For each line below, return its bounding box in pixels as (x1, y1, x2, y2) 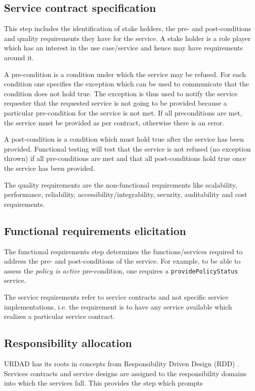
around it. (4, 52, 34, 62)
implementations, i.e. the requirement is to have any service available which (4, 301, 232, 312)
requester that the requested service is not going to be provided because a (4, 98, 227, 108)
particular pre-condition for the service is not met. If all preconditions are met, (4, 107, 242, 117)
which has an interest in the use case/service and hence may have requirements (4, 42, 243, 53)
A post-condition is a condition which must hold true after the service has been (4, 134, 244, 144)
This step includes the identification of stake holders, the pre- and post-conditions (4, 23, 252, 34)
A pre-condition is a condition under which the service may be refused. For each (4, 69, 246, 79)
